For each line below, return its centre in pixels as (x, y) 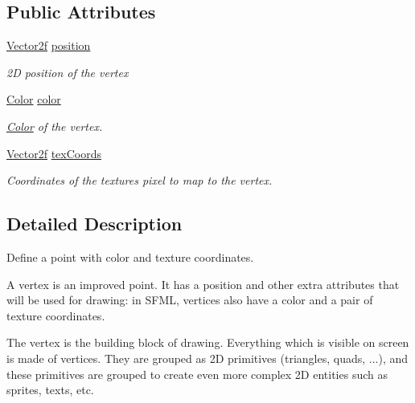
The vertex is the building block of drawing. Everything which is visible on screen (208, 342)
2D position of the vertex (68, 72)
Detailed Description (95, 224)
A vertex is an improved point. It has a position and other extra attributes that (203, 284)
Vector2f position (49, 45)
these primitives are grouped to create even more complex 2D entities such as (197, 374)
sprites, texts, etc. (50, 390)
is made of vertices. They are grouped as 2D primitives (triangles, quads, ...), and (207, 358)
